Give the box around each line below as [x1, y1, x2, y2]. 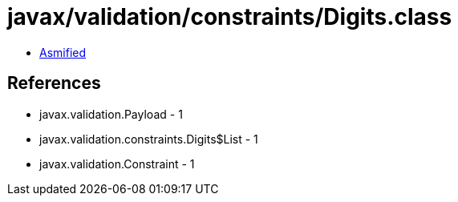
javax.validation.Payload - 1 [39, 107, 183, 121]
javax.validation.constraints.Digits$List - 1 [39, 131, 258, 146]
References [7, 73, 101, 94]
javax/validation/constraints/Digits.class [7, 3, 452, 30]
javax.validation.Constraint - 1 [39, 156, 195, 171]
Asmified [39, 45, 87, 59]
